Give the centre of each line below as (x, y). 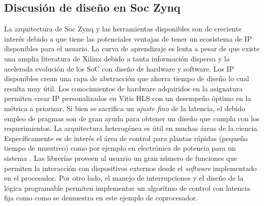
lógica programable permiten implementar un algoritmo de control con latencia (127, 187)
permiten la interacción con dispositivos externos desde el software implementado (130, 168)
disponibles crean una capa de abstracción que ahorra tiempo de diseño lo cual (127, 78)
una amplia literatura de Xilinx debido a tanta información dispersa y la (117, 58)
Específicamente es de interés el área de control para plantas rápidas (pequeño (126, 138)
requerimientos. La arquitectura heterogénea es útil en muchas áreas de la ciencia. (132, 128)
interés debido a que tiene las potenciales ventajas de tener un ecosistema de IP (128, 38)
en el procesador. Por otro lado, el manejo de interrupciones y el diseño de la (124, 178)
